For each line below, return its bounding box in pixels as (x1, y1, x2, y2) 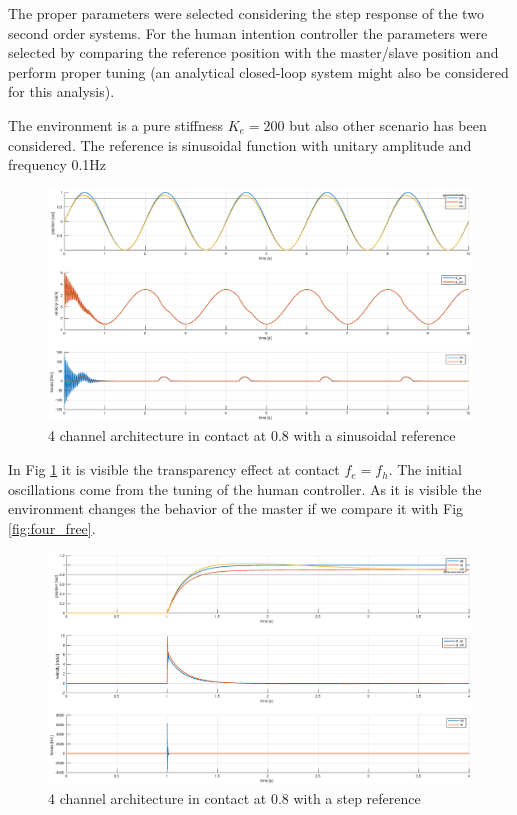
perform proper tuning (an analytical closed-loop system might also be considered (8, 61, 509, 82)
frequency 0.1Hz (8, 154, 107, 175)
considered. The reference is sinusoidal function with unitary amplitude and (8, 134, 472, 155)
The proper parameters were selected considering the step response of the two (8, 3, 484, 23)
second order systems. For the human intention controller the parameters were (8, 22, 488, 43)
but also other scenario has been (289, 114, 487, 135)
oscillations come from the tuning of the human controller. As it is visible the (8, 478, 482, 499)
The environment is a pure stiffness (8, 114, 224, 135)
